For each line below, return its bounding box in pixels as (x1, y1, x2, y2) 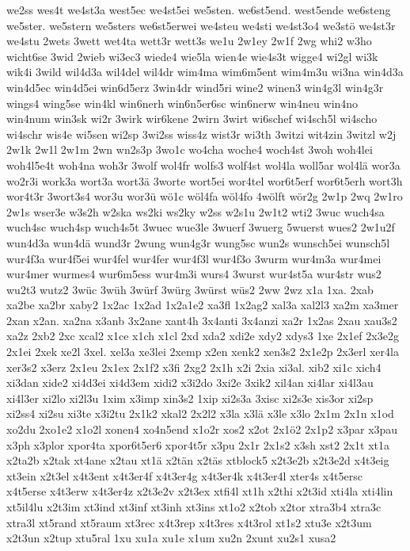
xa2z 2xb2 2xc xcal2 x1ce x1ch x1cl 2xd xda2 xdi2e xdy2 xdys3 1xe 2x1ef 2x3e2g (6, 327, 399, 344)
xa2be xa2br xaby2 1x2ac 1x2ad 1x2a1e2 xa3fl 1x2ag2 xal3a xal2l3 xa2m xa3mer (6, 297, 399, 313)
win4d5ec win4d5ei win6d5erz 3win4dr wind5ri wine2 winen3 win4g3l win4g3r (6, 78, 384, 95)
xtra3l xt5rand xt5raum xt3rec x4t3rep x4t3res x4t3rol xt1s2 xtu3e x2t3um (6, 514, 372, 530)
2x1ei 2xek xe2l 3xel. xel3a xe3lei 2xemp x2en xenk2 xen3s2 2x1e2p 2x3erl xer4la (6, 343, 399, 360)
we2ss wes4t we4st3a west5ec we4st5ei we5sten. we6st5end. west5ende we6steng (6, 2, 391, 17)
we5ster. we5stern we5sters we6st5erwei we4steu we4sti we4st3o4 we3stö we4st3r (6, 17, 396, 33)
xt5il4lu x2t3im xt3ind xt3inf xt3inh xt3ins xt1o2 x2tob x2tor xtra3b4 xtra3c (6, 499, 382, 515)
